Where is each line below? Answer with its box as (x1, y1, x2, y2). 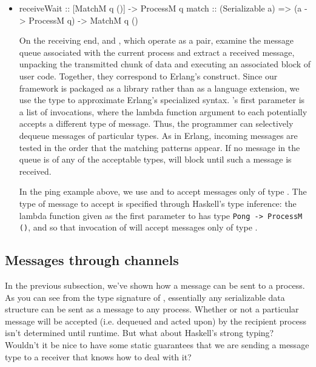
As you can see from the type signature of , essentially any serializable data (5, 291, 285, 303)
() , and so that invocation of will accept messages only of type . (19, 221, 258, 234)
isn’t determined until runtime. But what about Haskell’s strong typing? (5, 326, 274, 339)
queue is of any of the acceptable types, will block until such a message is (19, 153, 292, 166)
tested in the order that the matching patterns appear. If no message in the (19, 141, 300, 153)
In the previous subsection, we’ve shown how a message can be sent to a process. (5, 279, 305, 292)
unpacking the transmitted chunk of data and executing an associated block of (19, 58, 311, 70)
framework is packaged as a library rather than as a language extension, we (19, 81, 300, 94)
